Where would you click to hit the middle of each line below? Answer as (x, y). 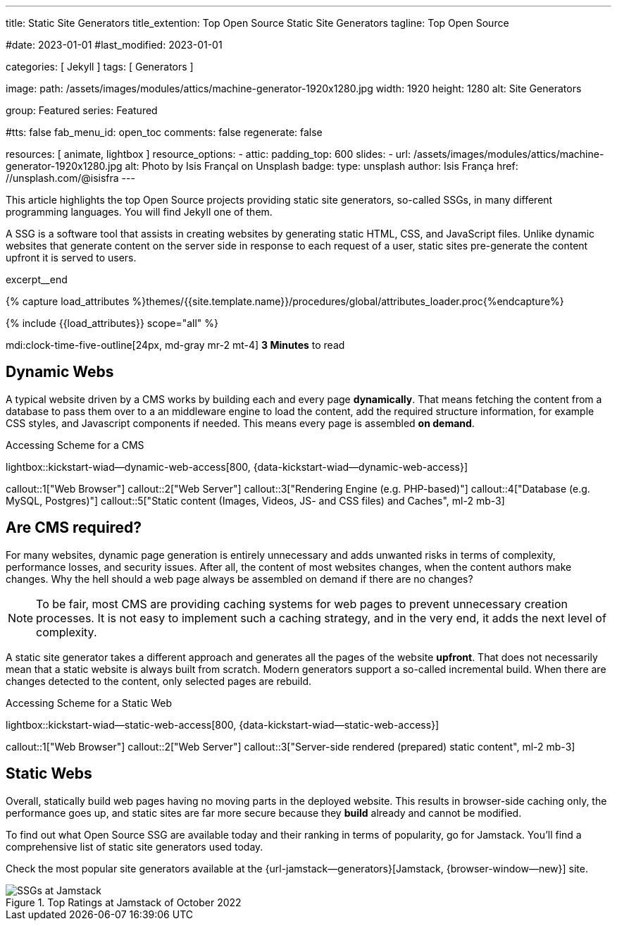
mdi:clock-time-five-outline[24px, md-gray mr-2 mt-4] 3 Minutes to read (175, 345)
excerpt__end (37, 279)
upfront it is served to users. (71, 258)
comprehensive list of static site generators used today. (135, 846)
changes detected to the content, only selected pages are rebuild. (158, 681)
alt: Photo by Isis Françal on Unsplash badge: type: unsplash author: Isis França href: (322, 166)
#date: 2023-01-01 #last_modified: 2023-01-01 (114, 45)
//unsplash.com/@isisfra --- (70, 178)
